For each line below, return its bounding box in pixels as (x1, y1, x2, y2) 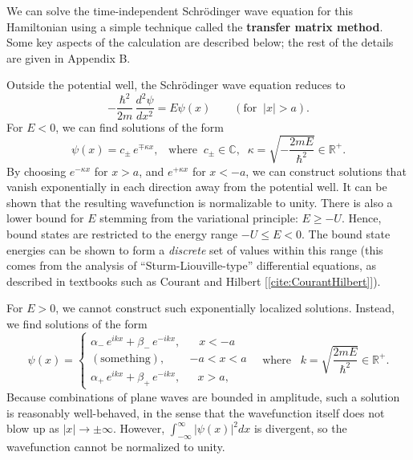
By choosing (6, 162, 67, 179)
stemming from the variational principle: (99, 210, 298, 226)
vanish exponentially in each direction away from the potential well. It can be (6, 178, 387, 195)
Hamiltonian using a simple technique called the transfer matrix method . (6, 18, 383, 35)
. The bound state (301, 226, 391, 242)
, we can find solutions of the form (55, 118, 224, 135)
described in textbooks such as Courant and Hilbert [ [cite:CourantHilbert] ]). (6, 272, 381, 289)
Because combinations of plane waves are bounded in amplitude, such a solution (6, 388, 400, 405)
